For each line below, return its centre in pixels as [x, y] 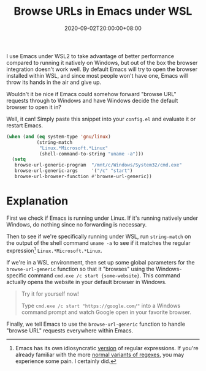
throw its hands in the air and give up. [54, 82]
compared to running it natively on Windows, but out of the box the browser [102, 62]
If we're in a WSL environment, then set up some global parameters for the [101, 262]
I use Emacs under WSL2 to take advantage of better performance [90, 56]
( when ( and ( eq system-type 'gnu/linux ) [59, 137]
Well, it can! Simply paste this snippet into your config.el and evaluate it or [101, 119]
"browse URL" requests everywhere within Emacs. [70, 330]
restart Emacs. [25, 125]
